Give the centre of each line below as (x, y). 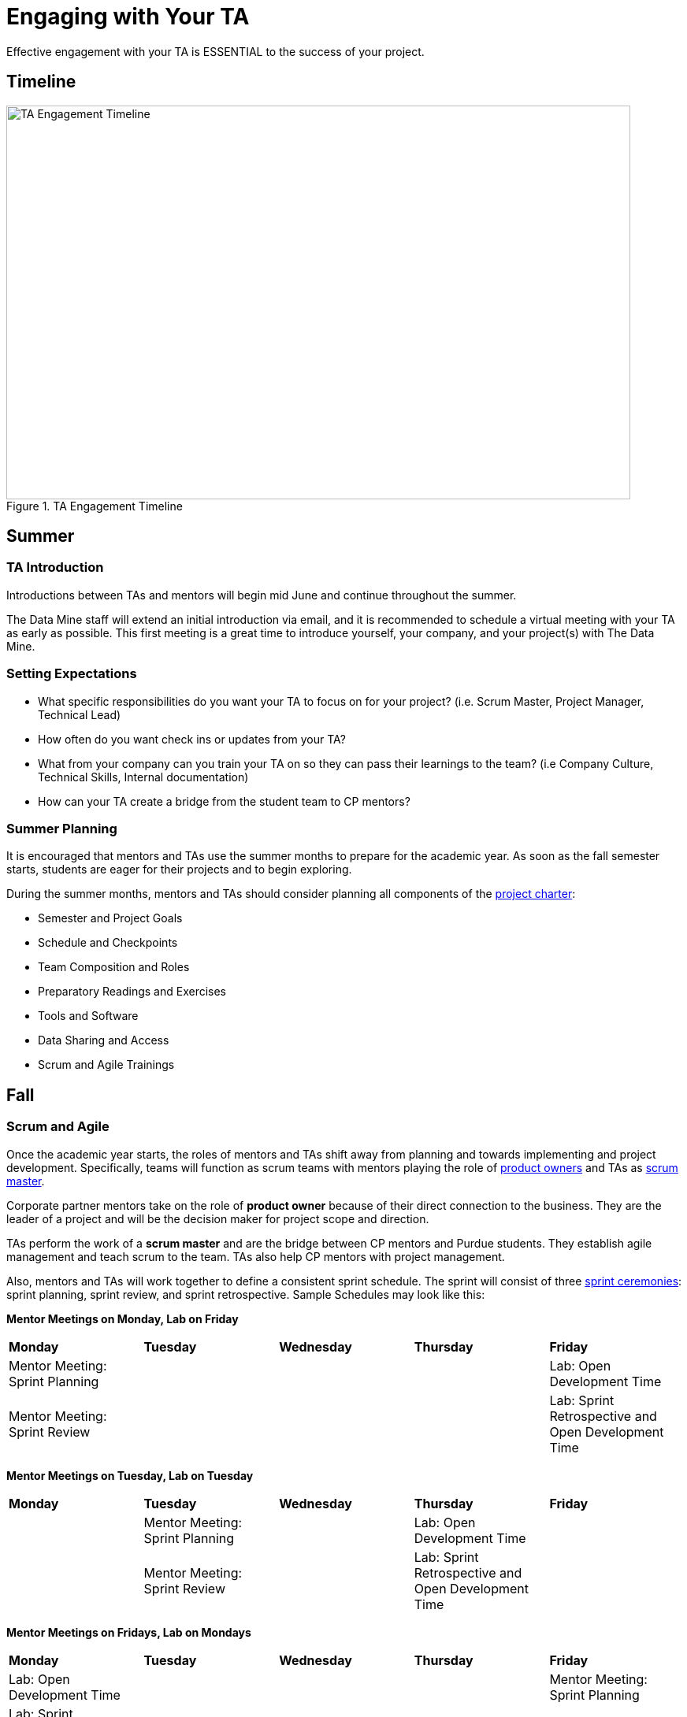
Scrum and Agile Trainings (106, 1065)
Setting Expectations (72, 674)
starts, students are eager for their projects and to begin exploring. (179, 870)
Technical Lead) (80, 714)
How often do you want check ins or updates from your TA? (192, 739)
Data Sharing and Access (104, 1040)
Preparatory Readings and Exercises (132, 992)
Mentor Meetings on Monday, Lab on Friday (123, 1318)
